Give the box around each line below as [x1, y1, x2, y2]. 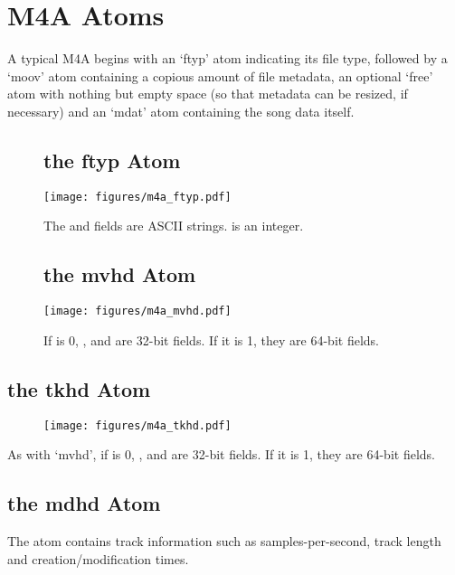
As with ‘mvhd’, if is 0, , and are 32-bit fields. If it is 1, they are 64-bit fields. [7, 445, 435, 464]
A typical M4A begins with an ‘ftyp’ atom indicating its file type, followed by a [7, 49, 448, 68]
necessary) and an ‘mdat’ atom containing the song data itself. [7, 101, 355, 120]
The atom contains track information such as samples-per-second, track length [7, 532, 441, 551]
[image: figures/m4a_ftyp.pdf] [43, 190, 232, 203]
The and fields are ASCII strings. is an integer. [43, 216, 304, 235]
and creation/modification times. [7, 549, 189, 568]
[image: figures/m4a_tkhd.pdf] [43, 419, 232, 432]
